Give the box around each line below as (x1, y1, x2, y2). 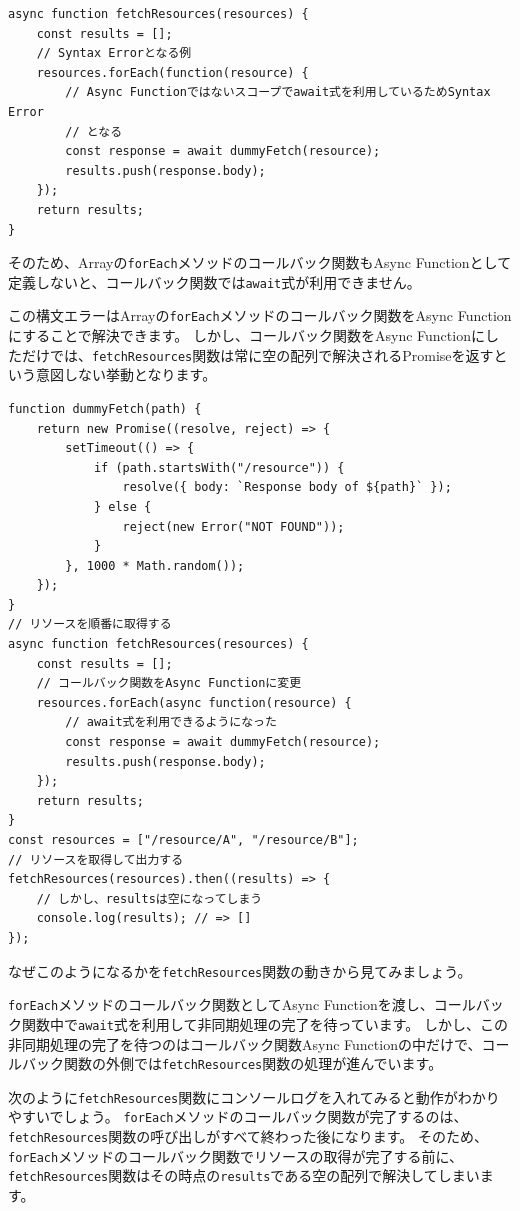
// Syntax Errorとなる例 (36, 46, 192, 61)
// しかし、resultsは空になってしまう (36, 891, 263, 906)
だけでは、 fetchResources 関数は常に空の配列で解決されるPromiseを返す (21, 344, 494, 365)
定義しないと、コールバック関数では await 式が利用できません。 (8, 271, 421, 292)
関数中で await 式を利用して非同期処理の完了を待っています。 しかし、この (21, 1013, 508, 1034)
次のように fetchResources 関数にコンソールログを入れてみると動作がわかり (8, 1086, 500, 1107)
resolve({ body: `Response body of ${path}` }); (122, 480, 452, 495)
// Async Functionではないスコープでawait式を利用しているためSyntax (65, 85, 491, 100)
